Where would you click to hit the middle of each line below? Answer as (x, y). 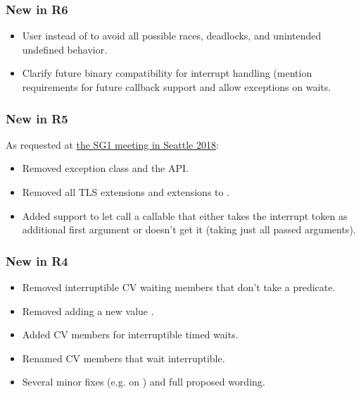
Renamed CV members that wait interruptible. (123, 358)
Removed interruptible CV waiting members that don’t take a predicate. (179, 287)
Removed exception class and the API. (105, 168)
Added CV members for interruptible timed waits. (130, 334)
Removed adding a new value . (88, 310)
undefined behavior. (65, 49)
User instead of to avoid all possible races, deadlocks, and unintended (172, 36)
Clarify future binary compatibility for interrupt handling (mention (167, 73)
